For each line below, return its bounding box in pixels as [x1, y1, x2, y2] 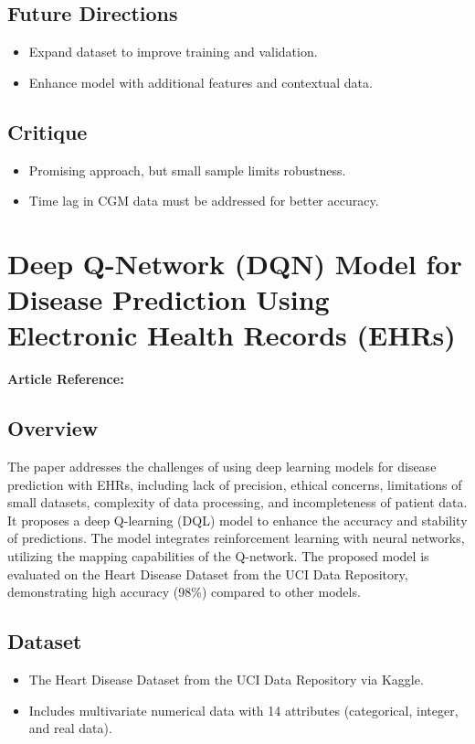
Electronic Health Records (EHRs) [7, 316, 456, 354]
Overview [7, 414, 99, 442]
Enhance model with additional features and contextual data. [28, 72, 373, 91]
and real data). [28, 718, 112, 738]
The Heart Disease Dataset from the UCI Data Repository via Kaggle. [28, 670, 424, 689]
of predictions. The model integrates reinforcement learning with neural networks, [7, 528, 465, 547]
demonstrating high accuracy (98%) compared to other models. [7, 582, 361, 601]
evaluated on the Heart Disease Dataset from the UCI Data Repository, [7, 564, 408, 583]
